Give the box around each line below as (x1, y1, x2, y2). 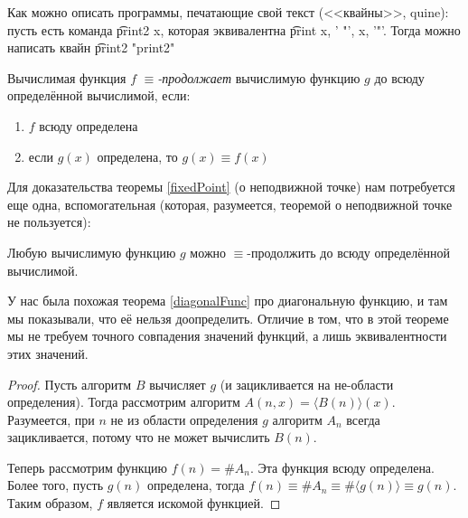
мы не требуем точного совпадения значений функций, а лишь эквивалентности (7, 326, 447, 345)
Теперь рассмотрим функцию (7, 457, 168, 476)
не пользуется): (7, 212, 91, 231)
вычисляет (149, 374, 206, 393)
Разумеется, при (7, 410, 95, 429)
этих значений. (7, 344, 89, 363)
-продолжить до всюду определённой (247, 242, 450, 261)
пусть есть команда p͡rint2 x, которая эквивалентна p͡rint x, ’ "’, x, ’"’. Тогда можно (7, 20, 461, 39)
